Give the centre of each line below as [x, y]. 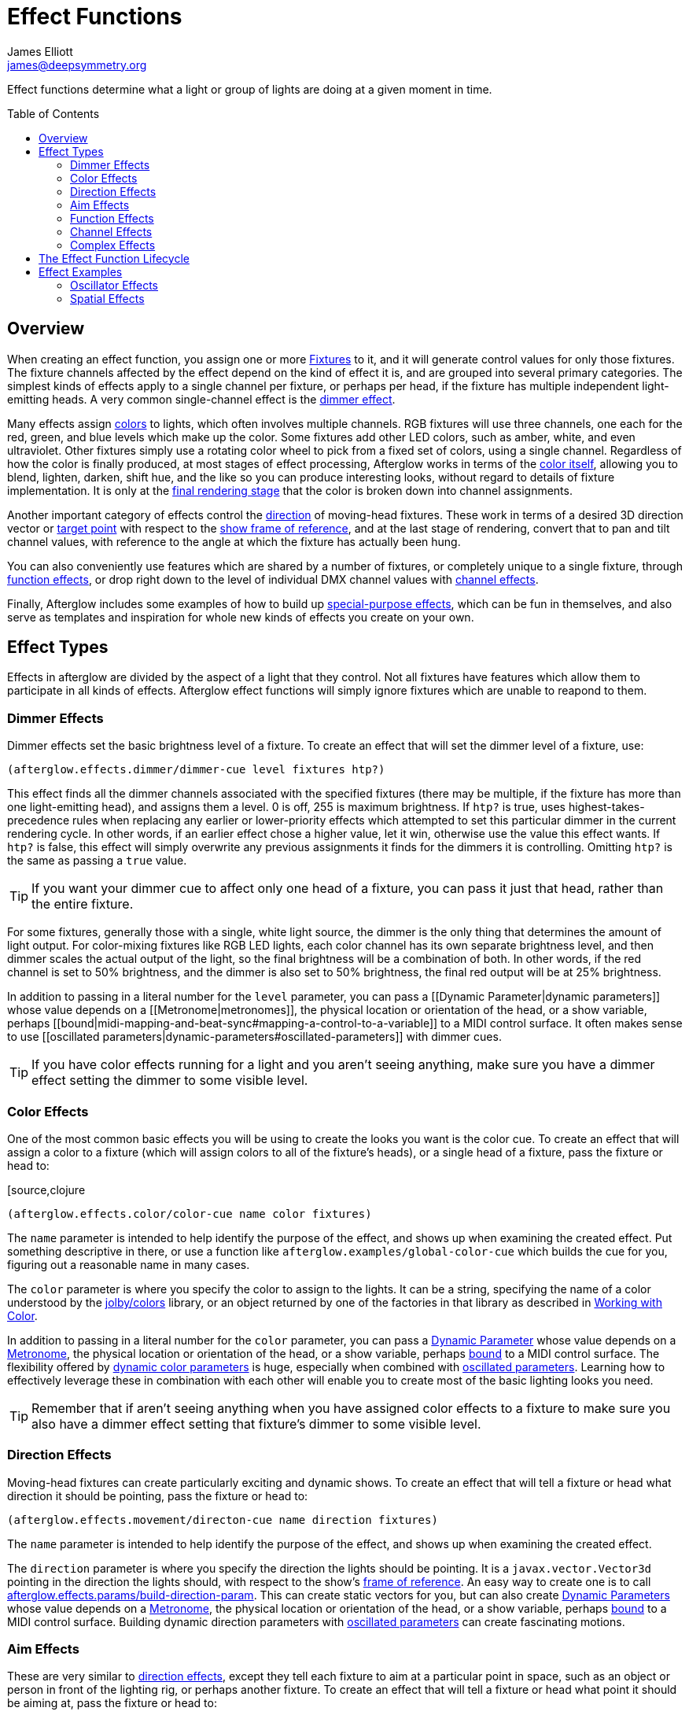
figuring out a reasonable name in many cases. [129, 1264]
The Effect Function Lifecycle [114, 258]
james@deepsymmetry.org [77, 65]
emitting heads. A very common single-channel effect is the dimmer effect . [201, 399]
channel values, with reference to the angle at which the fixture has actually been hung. [234, 541]
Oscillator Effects [114, 285]
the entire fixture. [83, 904]
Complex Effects [113, 245]
